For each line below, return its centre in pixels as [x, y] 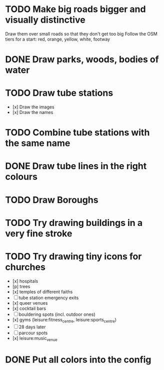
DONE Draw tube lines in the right [76, 166]
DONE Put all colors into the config [78, 359]
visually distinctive [45, 20]
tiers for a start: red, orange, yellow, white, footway [58, 39]
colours [21, 177]
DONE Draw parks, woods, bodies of [82, 59]
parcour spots [33, 333]
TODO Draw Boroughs [52, 200]
